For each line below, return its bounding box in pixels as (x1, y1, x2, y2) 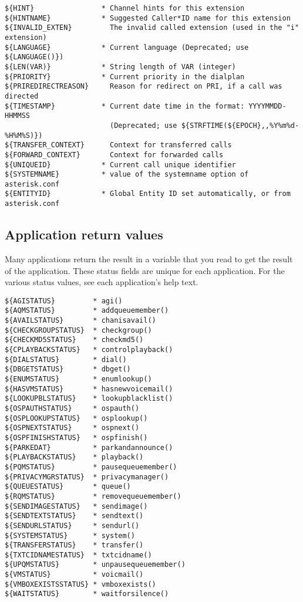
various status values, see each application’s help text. (5, 276, 198, 288)
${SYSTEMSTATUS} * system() (5, 531, 135, 540)
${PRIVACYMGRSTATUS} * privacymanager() (5, 472, 169, 481)
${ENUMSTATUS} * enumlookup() (5, 375, 152, 384)
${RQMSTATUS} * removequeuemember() (5, 492, 181, 500)
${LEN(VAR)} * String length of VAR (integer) (5, 62, 236, 71)
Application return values (5, 225, 163, 243)
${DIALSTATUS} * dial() (5, 355, 127, 364)
